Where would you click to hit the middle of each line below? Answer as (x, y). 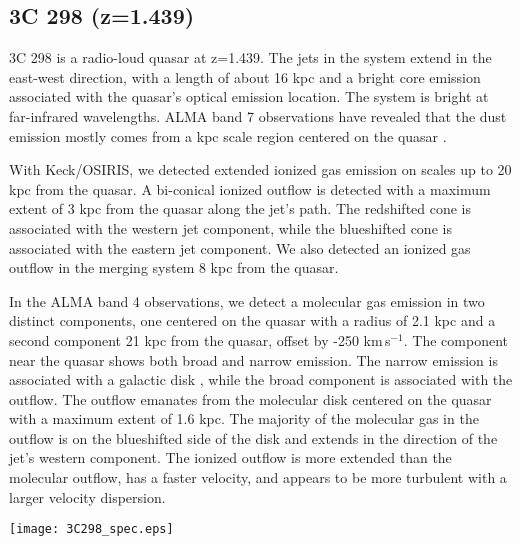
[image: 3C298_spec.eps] (91, 529)
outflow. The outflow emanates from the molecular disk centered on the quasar (250, 398)
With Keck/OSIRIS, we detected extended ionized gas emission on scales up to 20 (260, 169)
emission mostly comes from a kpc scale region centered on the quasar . (228, 135)
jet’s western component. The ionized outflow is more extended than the (230, 457)
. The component (455, 339)
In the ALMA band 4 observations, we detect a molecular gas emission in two (247, 300)
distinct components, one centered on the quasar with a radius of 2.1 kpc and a (252, 320)
